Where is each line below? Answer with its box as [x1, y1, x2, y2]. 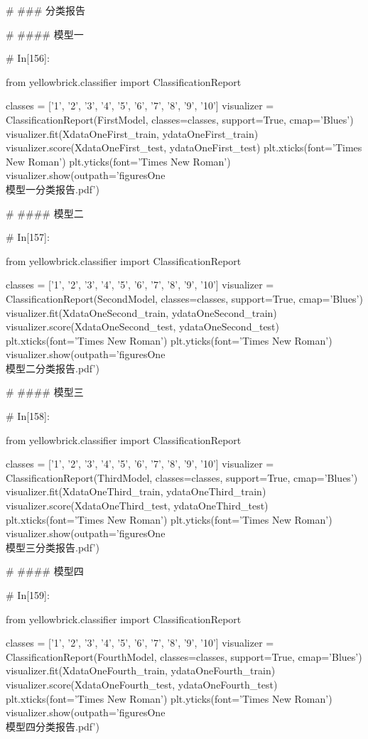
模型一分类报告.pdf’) [6, 181, 99, 196]
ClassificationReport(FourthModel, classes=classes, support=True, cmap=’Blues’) [6, 649, 362, 664]
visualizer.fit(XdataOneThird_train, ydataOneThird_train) [6, 484, 266, 499]
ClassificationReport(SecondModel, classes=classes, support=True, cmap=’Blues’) [6, 291, 363, 306]
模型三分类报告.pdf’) [6, 539, 99, 554]
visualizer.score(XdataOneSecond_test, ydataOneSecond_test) [6, 319, 280, 334]
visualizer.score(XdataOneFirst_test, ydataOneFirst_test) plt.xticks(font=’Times [6, 140, 362, 155]
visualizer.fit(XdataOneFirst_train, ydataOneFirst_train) [6, 126, 259, 141]
